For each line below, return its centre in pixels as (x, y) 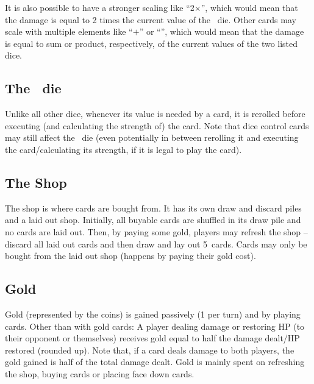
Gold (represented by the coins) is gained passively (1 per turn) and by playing (153, 314)
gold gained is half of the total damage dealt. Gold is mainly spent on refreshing (155, 362)
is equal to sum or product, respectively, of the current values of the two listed (152, 43)
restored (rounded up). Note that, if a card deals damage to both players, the (150, 350)
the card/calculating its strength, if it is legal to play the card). (123, 149)
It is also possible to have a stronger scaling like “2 (100, 7)
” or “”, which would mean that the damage (222, 31)
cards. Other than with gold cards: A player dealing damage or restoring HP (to (155, 326)
